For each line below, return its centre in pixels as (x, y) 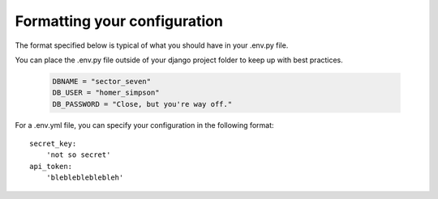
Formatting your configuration (119, 21)
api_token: (51, 166)
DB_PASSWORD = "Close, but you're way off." (142, 104)
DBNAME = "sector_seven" (102, 81)
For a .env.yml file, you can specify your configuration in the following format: (145, 125)
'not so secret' (78, 155)
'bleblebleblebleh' (85, 178)
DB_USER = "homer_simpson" (106, 93)
